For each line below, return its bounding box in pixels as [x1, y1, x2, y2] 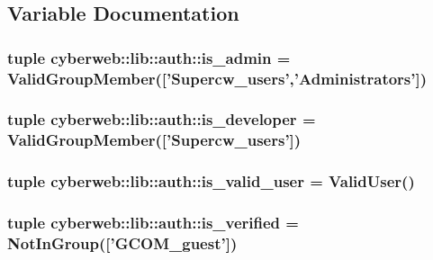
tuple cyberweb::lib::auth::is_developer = [7, 108, 316, 130]
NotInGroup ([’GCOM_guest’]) [7, 232, 238, 254]
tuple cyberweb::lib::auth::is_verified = [7, 211, 299, 234]
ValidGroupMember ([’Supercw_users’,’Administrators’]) [7, 67, 428, 89]
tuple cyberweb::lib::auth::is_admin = [7, 46, 291, 68]
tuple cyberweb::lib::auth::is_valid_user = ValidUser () [7, 170, 415, 193]
